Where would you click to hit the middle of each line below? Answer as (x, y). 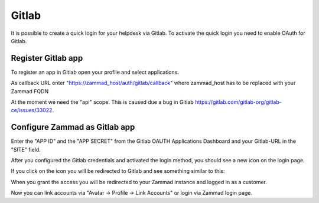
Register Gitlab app (47, 58)
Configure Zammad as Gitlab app (73, 127)
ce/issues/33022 (32, 110)
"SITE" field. (26, 149)
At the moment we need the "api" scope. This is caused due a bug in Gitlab (102, 102)
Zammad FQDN (30, 91)
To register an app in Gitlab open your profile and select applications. (95, 72)
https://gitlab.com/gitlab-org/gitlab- (238, 102)
